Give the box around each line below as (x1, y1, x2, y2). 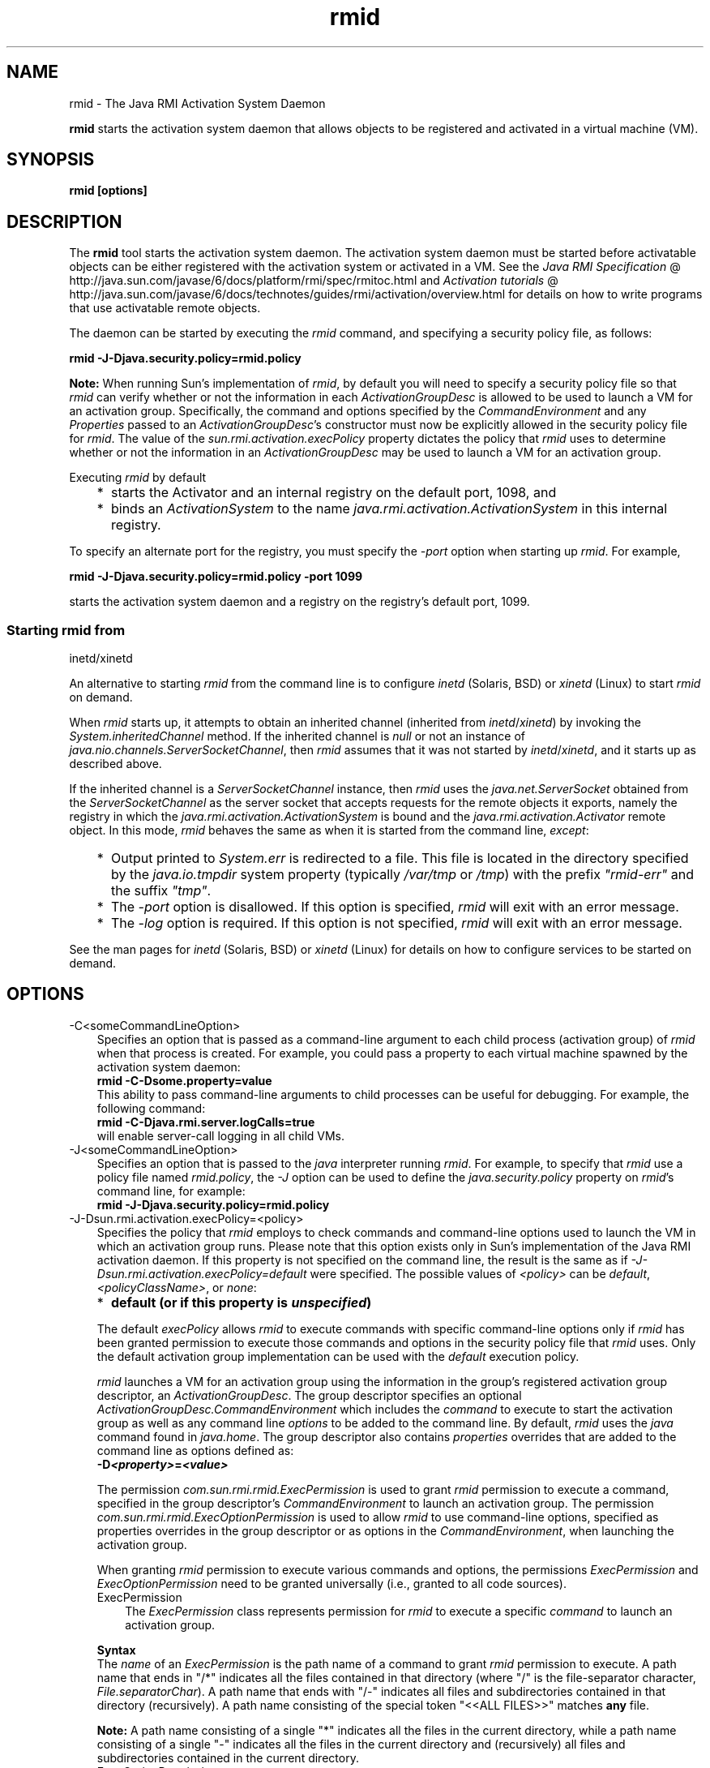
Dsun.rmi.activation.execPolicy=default (96, 1266, 307, 1281)
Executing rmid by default (69, 470, 207, 485)
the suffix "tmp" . (110, 882, 212, 899)
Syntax (96, 1642, 136, 1657)
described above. (69, 757, 162, 771)
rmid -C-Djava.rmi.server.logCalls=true (96, 1114, 315, 1129)
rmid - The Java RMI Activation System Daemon (69, 96, 326, 110)
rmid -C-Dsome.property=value (96, 1073, 272, 1088)
